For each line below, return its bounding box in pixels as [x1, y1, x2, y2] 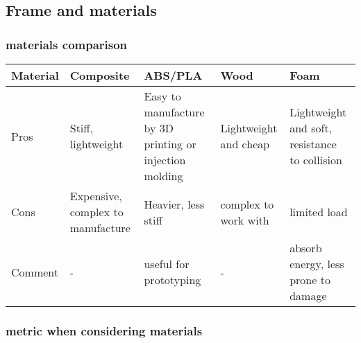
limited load [289, 204, 348, 220]
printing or [144, 136, 196, 152]
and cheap [220, 136, 270, 152]
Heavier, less [144, 195, 205, 212]
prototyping [144, 272, 201, 288]
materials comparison [6, 35, 128, 53]
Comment [11, 263, 58, 280]
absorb [289, 240, 322, 256]
